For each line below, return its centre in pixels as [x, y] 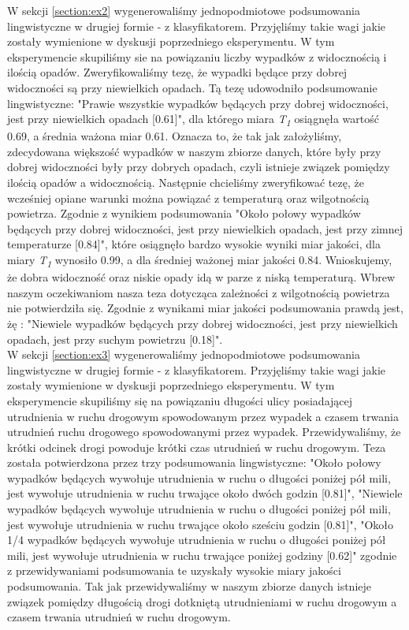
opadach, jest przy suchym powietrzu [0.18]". [115, 339]
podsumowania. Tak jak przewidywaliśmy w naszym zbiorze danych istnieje [189, 586]
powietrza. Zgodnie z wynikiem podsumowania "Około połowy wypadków [184, 213]
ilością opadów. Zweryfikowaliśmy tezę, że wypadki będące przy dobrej [177, 72]
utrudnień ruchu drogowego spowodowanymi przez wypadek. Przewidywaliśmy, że [204, 432]
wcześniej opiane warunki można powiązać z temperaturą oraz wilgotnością [188, 198]
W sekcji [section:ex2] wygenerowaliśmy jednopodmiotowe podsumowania [184, 10]
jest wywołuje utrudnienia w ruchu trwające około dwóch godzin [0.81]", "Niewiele [205, 493]
